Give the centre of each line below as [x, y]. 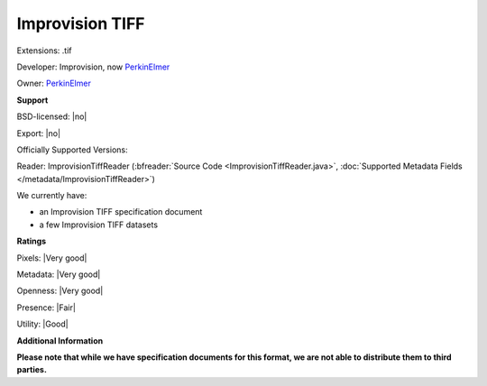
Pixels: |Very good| [52, 258]
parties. [32, 370]
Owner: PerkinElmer [54, 83]
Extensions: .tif [44, 51]
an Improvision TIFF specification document [121, 212]
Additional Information [60, 340]
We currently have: [52, 196]
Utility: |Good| [42, 324]
